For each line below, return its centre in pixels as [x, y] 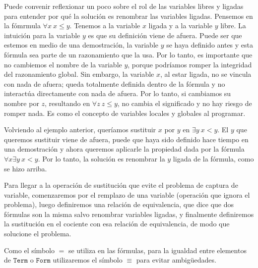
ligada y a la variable [180, 26]
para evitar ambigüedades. [176, 260]
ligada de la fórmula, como [213, 158]
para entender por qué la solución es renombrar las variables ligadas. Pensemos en [129, 16]
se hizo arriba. [26, 168]
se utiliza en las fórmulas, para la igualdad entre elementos [157, 250]
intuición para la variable [42, 35]
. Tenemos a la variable [105, 26]
